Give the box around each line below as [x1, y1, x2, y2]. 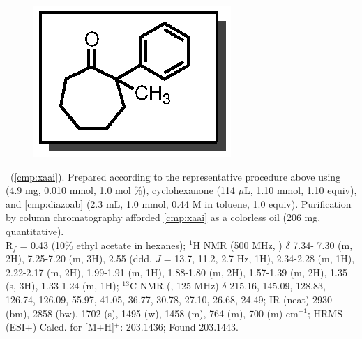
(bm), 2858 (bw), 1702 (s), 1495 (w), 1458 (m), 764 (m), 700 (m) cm [6, 306, 299, 320]
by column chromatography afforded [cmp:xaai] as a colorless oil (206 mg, [6, 210, 321, 225]
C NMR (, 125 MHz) [129, 278, 219, 293]
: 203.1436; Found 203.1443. [120, 319, 239, 334]
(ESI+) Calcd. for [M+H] [6, 319, 114, 334]
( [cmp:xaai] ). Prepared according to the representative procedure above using [10, 169, 341, 183]
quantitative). [6, 223, 64, 238]
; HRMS [307, 306, 342, 320]
